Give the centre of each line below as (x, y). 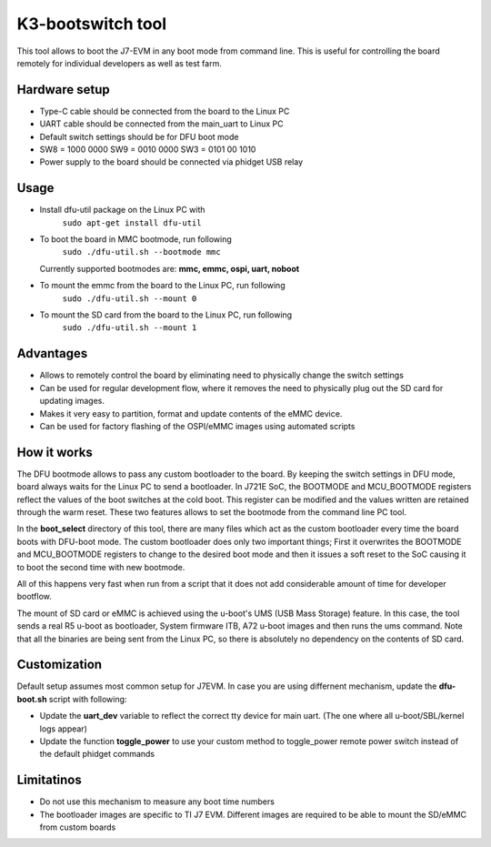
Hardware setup (63, 90)
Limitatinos (49, 780)
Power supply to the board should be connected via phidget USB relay (171, 162)
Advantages (52, 353)
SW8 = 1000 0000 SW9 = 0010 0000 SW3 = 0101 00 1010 (148, 149)
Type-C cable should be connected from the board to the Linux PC (165, 111)
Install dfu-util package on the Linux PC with (122, 210)
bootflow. (34, 597)
